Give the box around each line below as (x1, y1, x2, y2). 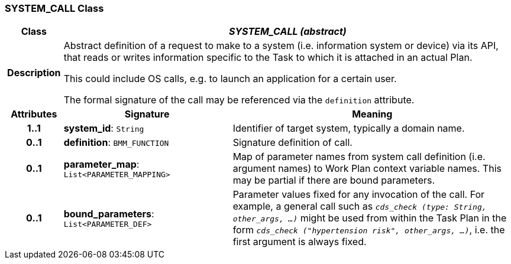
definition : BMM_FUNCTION (63, 136, 169, 149)
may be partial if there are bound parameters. (232, 174, 435, 187)
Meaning (352, 108, 393, 120)
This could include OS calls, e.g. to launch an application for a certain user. (63, 73, 397, 85)
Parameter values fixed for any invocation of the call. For (232, 188, 485, 201)
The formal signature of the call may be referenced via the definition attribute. (63, 94, 415, 106)
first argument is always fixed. (232, 236, 367, 248)
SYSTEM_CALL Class (5, 2, 104, 14)
